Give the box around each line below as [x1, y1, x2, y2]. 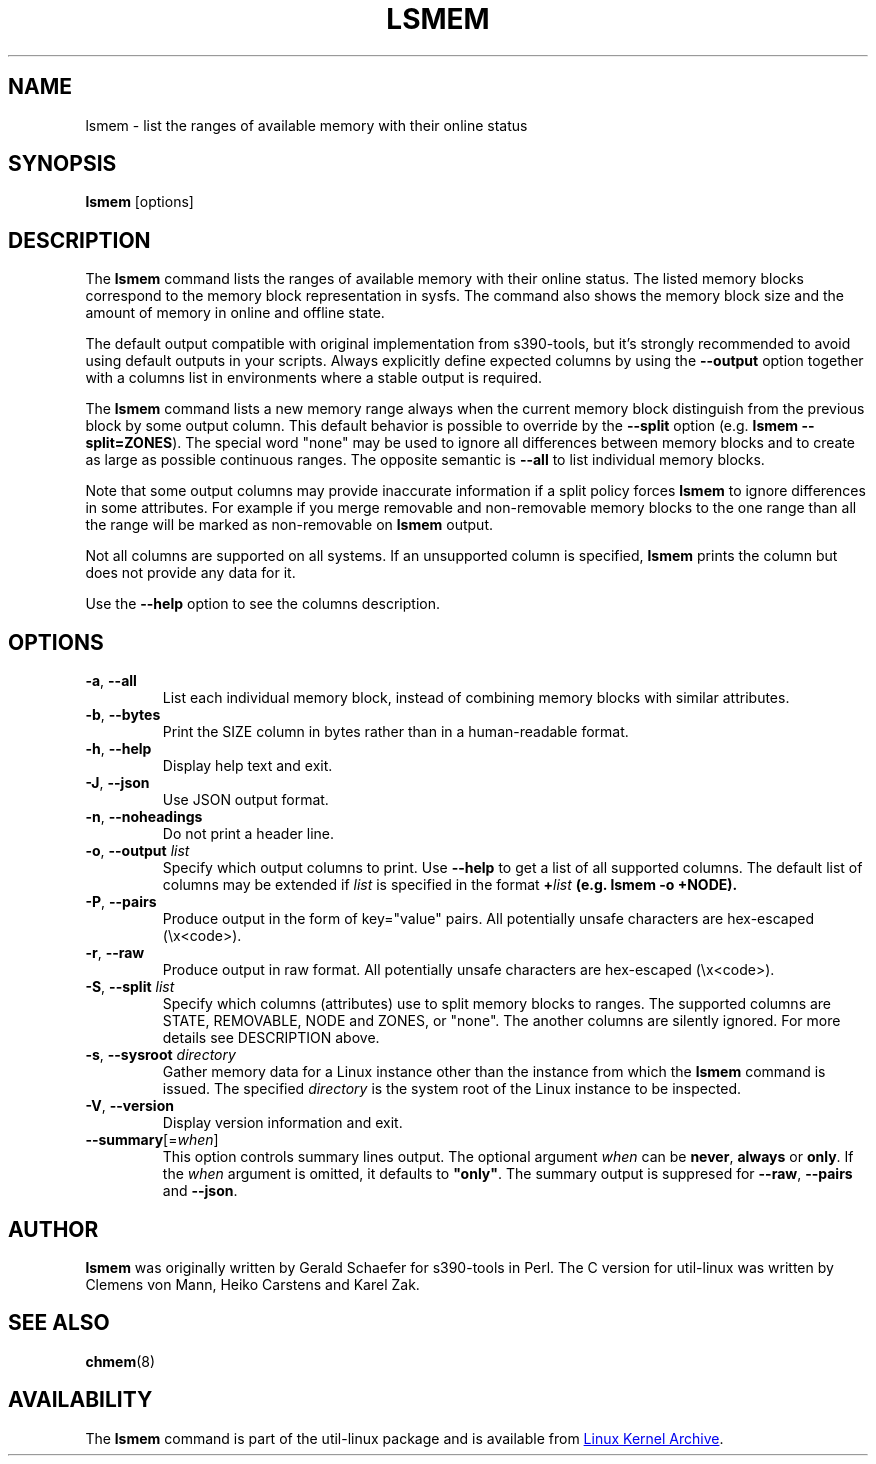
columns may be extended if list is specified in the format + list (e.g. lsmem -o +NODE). [162, 876, 738, 894]
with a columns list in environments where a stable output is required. [85, 369, 543, 387]
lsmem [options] [85, 193, 194, 211]
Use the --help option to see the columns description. [85, 595, 440, 613]
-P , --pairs [85, 893, 157, 911]
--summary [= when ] [85, 1131, 219, 1149]
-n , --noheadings [85, 808, 203, 826]
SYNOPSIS [8, 151, 117, 177]
